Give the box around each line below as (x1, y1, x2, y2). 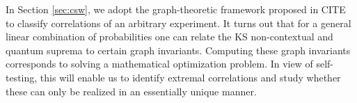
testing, (6, 70, 38, 84)
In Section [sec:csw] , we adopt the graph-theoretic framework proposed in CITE (6, 2, 346, 16)
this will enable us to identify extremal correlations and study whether (40, 70, 341, 84)
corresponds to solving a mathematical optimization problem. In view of (6, 56, 313, 71)
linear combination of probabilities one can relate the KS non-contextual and (6, 29, 333, 44)
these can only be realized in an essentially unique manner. (6, 84, 257, 98)
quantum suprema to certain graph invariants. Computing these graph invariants (6, 42, 351, 57)
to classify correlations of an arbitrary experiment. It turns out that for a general (6, 15, 351, 30)
